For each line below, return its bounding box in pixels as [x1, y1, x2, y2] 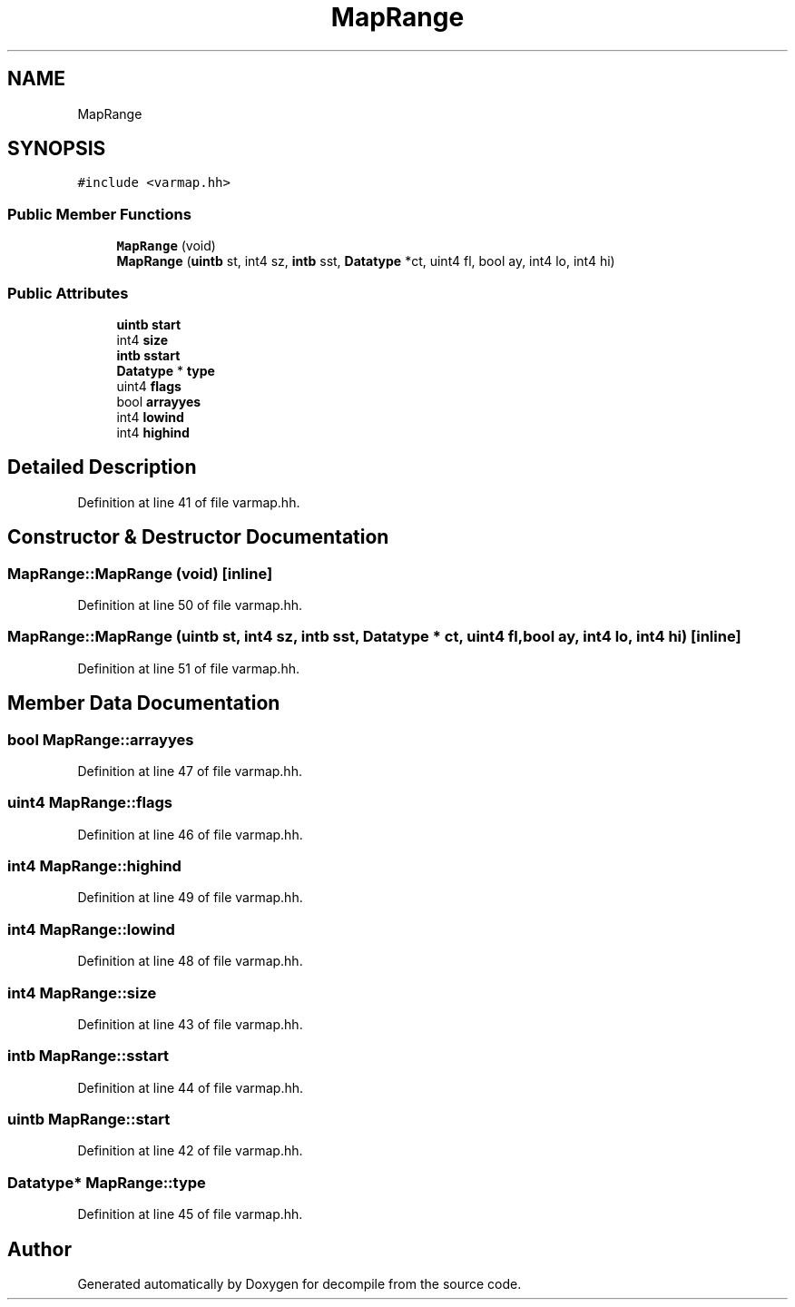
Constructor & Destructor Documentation [7, 526, 389, 549]
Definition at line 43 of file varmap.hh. [77, 1016, 303, 1032]
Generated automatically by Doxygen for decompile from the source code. [77, 1276, 522, 1292]
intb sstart [116, 347, 181, 363]
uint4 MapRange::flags [7, 793, 172, 812]
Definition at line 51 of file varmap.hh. [77, 660, 299, 676]
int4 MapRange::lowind [7, 919, 175, 938]
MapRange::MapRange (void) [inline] [7, 564, 273, 583]
